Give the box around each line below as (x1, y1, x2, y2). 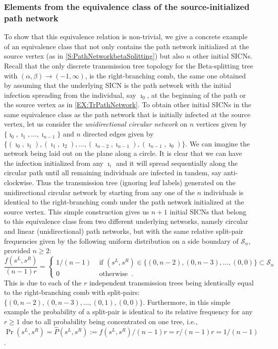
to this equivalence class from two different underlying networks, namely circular (4, 216, 248, 226)
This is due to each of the (4, 277, 82, 287)
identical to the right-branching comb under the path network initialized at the (4, 197, 244, 207)
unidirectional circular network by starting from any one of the (4, 187, 195, 197)
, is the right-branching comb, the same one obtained (85, 70, 246, 80)
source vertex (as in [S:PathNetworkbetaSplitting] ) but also (4, 51, 184, 61)
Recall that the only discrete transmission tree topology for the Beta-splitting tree (4, 60, 254, 70)
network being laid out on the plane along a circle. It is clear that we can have (4, 148, 242, 158)
